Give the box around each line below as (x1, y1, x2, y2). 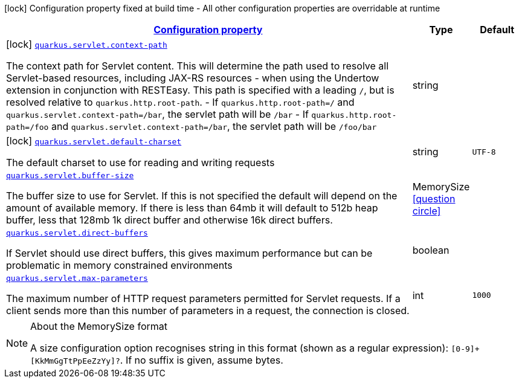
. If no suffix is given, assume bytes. (120, 354, 283, 366)
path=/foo (6, 123, 49, 132)
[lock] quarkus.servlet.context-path (6, 38, 167, 50)
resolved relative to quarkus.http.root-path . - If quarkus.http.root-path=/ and (6, 96, 355, 108)
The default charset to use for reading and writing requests (6, 156, 275, 169)
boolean (412, 243, 450, 256)
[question (412, 192, 456, 205)
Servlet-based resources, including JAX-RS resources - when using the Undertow (6, 72, 379, 84)
